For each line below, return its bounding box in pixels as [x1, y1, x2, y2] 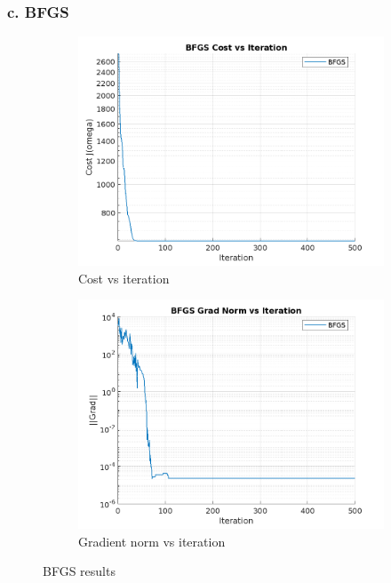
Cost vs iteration [78, 268, 170, 287]
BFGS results [43, 562, 116, 580]
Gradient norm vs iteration [78, 531, 226, 550]
